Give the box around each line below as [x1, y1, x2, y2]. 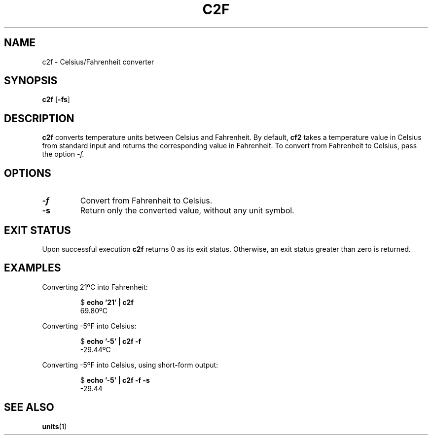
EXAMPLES [4, 262, 61, 274]
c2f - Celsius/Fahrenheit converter [42, 57, 154, 66]
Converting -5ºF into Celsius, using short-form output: [42, 360, 218, 369]
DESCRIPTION [4, 112, 74, 125]
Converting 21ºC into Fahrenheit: [42, 282, 148, 291]
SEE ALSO [4, 401, 54, 414]
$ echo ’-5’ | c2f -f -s [80, 375, 150, 384]
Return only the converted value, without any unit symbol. [80, 205, 294, 216]
